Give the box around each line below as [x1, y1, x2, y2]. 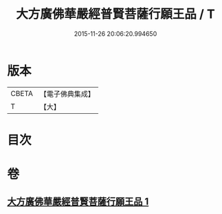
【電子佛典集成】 [39, 89, 95, 99]
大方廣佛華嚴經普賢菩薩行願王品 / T [16, 6, 215, 22]
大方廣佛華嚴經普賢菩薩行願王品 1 [7, 196, 149, 208]
